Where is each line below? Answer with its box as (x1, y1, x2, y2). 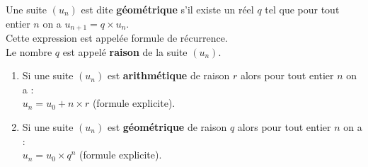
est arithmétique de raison (107, 68, 230, 83)
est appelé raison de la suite (62, 44, 188, 59)
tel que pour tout (265, 2, 340, 16)
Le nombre (6, 44, 52, 59)
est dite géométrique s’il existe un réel (81, 2, 254, 16)
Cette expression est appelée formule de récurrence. (6, 30, 228, 45)
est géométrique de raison (107, 120, 227, 134)
